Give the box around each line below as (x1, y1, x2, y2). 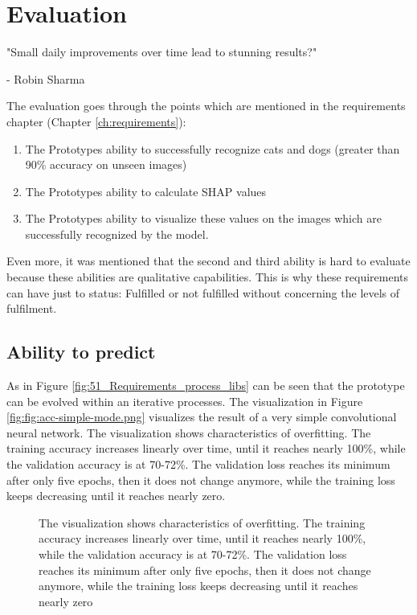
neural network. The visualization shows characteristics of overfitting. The (6, 424, 371, 441)
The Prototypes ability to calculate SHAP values (25, 182, 267, 199)
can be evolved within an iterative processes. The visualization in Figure (6, 392, 363, 409)
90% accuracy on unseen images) (25, 156, 187, 173)
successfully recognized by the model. (25, 225, 209, 242)
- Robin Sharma (6, 70, 85, 87)
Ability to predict (6, 339, 156, 364)
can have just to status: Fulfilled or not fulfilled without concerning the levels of (6, 284, 400, 301)
